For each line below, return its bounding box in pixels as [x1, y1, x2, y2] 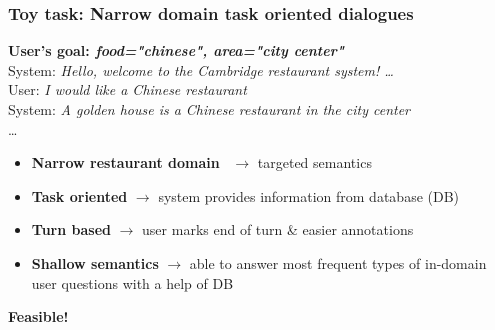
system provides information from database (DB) [158, 185, 460, 206]
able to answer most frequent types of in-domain [189, 252, 487, 273]
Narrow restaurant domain [31, 152, 220, 173]
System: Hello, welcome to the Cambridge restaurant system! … [8, 59, 394, 80]
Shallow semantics [31, 252, 159, 273]
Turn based [31, 219, 111, 240]
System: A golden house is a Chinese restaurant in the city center [8, 99, 411, 119]
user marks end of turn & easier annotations [142, 219, 414, 240]
